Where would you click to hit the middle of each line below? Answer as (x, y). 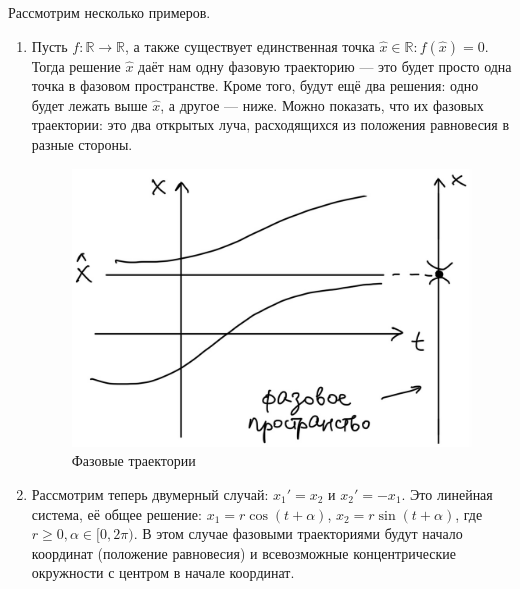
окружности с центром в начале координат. (163, 572)
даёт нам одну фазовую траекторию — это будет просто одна (325, 65)
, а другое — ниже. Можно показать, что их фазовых (322, 104)
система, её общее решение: (116, 513)
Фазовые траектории (133, 460)
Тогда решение (76, 65)
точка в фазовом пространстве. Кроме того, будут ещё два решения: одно (255, 85)
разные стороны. (82, 143)
